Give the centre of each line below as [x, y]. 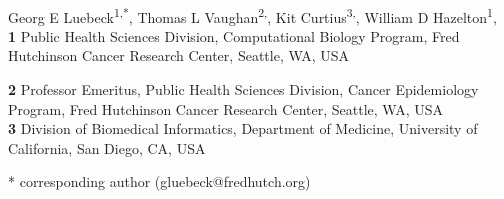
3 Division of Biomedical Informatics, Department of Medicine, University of [243, 128]
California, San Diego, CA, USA [107, 147]
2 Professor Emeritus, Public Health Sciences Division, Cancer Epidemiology [243, 89]
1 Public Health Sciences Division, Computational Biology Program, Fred [234, 35]
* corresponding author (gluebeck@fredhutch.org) [159, 181]
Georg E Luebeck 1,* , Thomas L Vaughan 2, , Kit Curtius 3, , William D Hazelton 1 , [252, 15]
